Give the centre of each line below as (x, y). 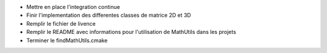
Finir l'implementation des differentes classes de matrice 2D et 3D (109, 15)
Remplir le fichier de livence (61, 23)
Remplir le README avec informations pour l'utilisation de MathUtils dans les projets (131, 32)
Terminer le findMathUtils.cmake (67, 40)
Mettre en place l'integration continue (73, 7)
